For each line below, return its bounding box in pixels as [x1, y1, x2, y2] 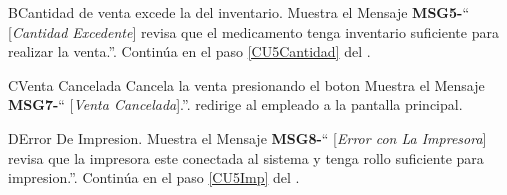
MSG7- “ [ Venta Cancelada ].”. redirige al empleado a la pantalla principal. [8, 94, 463, 115]
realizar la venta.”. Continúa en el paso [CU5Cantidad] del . [8, 41, 371, 62]
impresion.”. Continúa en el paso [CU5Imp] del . [8, 167, 300, 188]
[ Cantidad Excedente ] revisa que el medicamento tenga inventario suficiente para [8, 21, 499, 42]
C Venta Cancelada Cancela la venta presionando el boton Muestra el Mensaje [8, 74, 485, 95]
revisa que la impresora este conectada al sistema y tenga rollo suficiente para [8, 147, 484, 168]
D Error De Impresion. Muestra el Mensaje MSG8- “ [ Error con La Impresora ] [8, 127, 487, 148]
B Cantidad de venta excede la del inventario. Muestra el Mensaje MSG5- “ [8, 2, 470, 22]
